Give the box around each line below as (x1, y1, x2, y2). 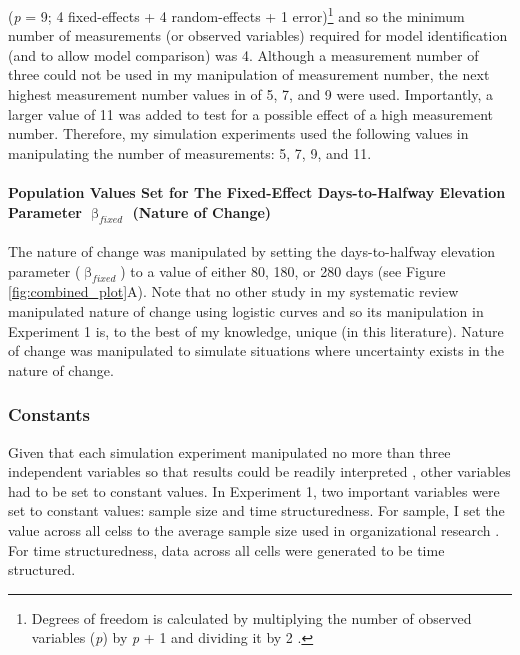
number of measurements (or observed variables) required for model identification (8, 25, 508, 46)
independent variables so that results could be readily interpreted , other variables (8, 461, 511, 482)
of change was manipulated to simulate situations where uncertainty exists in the (8, 340, 504, 361)
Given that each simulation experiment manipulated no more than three (8, 441, 451, 462)
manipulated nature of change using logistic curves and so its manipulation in (8, 300, 484, 321)
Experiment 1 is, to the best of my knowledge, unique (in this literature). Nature (8, 320, 504, 341)
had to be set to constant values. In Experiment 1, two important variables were (8, 480, 500, 501)
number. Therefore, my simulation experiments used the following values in (8, 123, 469, 144)
